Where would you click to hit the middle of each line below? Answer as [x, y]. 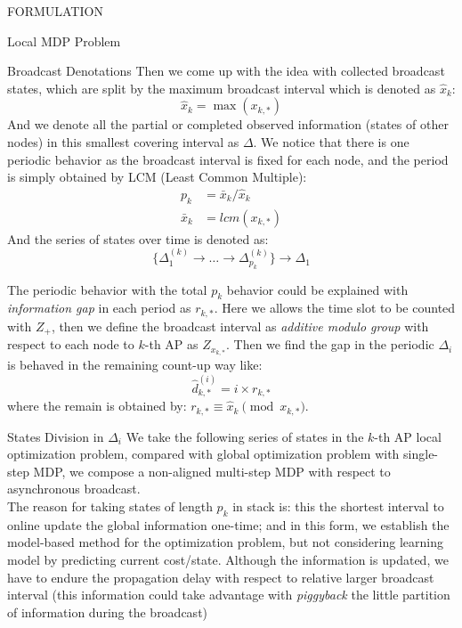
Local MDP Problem [64, 41]
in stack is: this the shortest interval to [338, 506]
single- [421, 454]
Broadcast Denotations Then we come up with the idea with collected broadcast [226, 71]
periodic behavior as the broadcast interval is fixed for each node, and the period [228, 159]
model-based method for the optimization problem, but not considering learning [225, 542]
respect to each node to [71, 344]
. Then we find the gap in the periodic [330, 344]
